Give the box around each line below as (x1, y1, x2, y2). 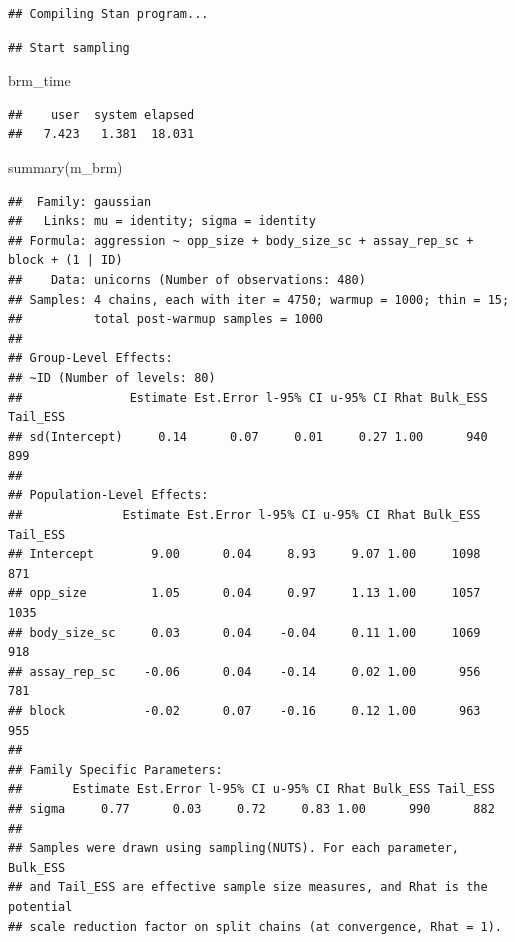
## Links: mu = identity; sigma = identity (8, 214, 316, 229)
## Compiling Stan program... (8, 7, 209, 21)
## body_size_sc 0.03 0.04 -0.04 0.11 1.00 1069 (8, 625, 481, 640)
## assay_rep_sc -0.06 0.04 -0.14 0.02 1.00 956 (8, 664, 481, 679)
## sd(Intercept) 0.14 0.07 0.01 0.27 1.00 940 (8, 429, 488, 444)
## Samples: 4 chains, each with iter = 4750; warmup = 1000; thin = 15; (8, 292, 510, 307)
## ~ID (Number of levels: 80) (8, 370, 216, 385)
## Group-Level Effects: (8, 351, 173, 366)
